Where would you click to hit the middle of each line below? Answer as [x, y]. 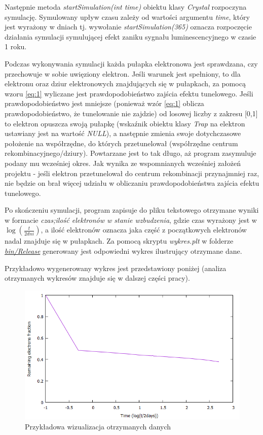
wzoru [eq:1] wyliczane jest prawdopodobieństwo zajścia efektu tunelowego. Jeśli [129, 93]
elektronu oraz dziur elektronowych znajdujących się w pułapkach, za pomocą [125, 83]
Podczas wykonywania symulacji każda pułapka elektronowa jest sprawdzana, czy [131, 63]
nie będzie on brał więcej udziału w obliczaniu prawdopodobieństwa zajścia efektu [132, 183]
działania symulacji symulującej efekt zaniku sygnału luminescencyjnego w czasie [130, 36]
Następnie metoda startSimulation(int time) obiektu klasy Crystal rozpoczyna [126, 7]
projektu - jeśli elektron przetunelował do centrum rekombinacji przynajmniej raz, [132, 173]
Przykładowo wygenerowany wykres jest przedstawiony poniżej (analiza [116, 268]
